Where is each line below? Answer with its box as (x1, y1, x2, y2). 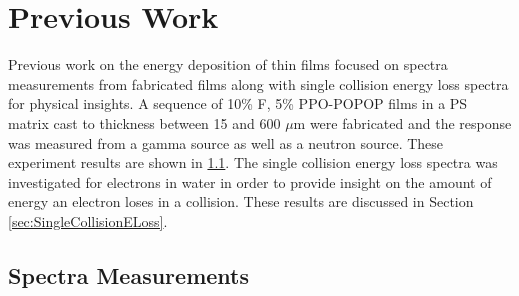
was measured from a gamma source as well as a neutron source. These (8, 132, 444, 153)
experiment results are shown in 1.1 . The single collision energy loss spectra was (8, 152, 498, 173)
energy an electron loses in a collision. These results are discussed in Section (8, 191, 474, 212)
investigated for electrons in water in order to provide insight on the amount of (8, 171, 492, 192)
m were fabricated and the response (293, 112, 512, 133)
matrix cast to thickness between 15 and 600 (8, 112, 281, 133)
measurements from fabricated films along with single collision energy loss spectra (8, 73, 509, 94)
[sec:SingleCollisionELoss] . (8, 210, 168, 231)
